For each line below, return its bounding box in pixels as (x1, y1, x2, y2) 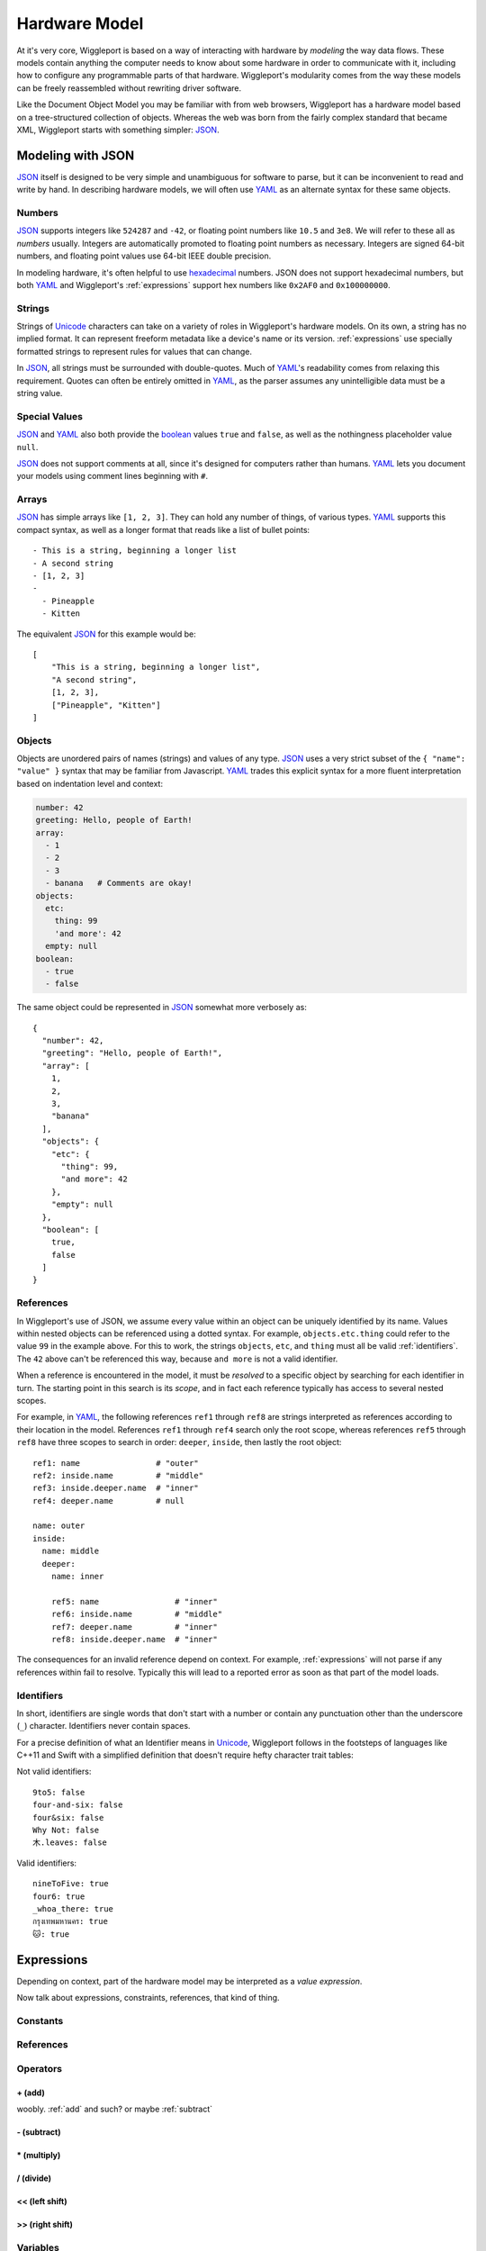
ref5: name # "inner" (50, 1596, 218, 1606)
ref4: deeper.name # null (32, 1496, 184, 1505)
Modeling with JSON (16, 148, 135, 163)
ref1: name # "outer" (32, 1458, 200, 1468)
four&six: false (32, 1813, 104, 1822)
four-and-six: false (32, 1800, 123, 1810)
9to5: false (32, 1787, 85, 1797)
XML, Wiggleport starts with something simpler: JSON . (16, 124, 220, 135)
